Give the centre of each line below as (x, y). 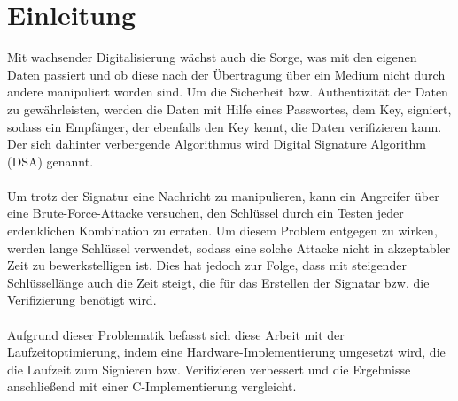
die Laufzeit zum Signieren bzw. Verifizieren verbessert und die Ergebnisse (209, 369)
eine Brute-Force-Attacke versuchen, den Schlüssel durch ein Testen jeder (206, 213)
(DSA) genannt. (50, 161)
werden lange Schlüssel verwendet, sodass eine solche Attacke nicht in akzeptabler (229, 247)
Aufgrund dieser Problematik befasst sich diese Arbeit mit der (176, 334)
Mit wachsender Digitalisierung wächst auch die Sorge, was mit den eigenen (212, 57)
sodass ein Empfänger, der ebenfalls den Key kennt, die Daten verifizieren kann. (225, 126)
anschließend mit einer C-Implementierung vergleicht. (152, 386)
